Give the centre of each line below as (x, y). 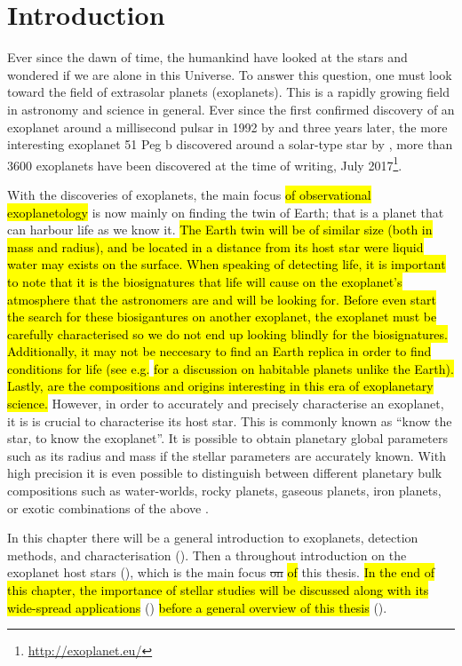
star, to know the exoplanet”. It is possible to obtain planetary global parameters (227, 438)
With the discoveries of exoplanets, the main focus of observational (189, 194)
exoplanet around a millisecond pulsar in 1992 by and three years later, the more (227, 127)
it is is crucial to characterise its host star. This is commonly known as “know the (230, 420)
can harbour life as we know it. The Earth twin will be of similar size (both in (220, 230)
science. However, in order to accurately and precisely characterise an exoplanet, (226, 404)
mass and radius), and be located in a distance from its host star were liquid (215, 246)
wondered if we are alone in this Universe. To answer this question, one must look (230, 74)
